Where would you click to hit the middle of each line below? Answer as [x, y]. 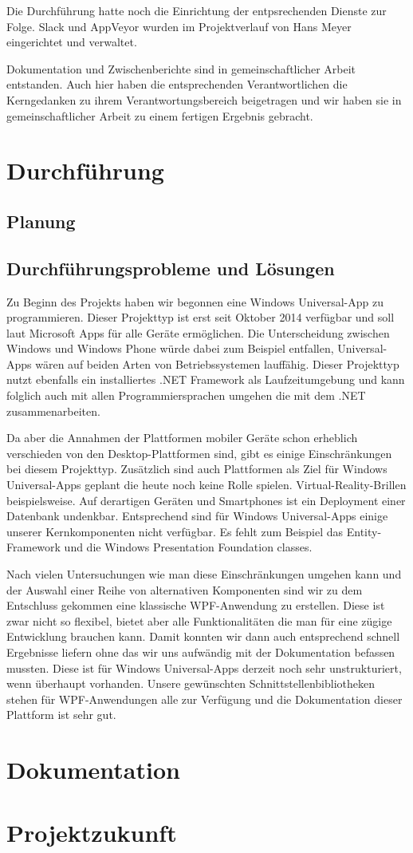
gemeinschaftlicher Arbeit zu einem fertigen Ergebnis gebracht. [160, 115]
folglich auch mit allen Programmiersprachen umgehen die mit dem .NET [186, 395]
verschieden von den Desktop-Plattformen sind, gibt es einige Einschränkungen [199, 453]
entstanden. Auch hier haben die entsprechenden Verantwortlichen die [177, 84]
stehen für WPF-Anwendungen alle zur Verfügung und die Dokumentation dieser [205, 699]
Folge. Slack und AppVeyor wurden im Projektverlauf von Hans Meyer [179, 26]
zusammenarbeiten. [53, 411]
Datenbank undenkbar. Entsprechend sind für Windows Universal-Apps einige [197, 516]
